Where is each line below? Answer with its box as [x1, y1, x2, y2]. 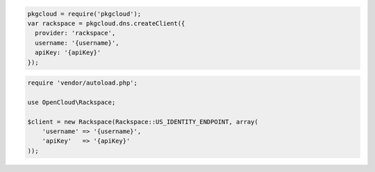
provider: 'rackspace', [35, 29, 116, 37]
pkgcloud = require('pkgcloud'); [27, 10, 142, 17]
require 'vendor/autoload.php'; [27, 79, 138, 87]
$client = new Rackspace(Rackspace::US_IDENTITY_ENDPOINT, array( [27, 118, 258, 126]
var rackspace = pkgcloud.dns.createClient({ [27, 19, 185, 27]
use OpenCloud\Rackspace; [27, 98, 116, 106]
